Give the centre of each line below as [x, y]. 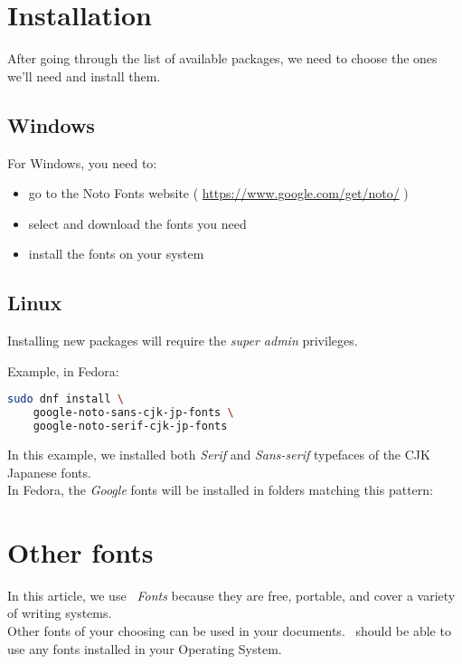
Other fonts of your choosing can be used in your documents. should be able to [229, 631]
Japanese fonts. [49, 472]
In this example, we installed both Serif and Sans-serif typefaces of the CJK [219, 454]
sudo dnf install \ [66, 399]
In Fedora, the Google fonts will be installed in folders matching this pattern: [220, 490]
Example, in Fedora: [63, 370]
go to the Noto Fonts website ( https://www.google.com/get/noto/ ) [218, 193]
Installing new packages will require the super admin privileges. [183, 341]
